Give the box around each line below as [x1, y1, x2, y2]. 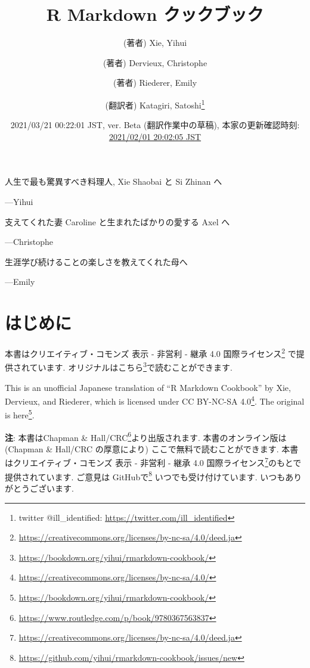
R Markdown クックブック [46, 2, 264, 26]
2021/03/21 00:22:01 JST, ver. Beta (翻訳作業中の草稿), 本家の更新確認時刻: [10, 119, 300, 131]
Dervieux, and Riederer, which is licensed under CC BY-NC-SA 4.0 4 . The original [5, 393, 305, 407]
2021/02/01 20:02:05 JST [108, 130, 201, 142]
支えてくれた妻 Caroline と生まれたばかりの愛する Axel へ [5, 215, 230, 228]
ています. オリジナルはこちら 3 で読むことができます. [29, 359, 232, 373]
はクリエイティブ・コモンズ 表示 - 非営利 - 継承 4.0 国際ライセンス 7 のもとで [5, 455, 302, 469]
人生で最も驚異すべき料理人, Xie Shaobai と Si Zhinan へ [5, 175, 222, 188]
